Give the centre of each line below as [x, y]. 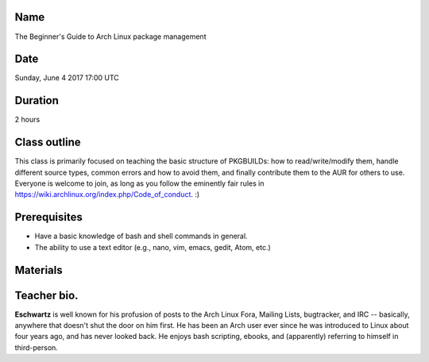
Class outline [48, 142]
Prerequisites [48, 217]
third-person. [37, 347]
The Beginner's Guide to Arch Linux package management [110, 37]
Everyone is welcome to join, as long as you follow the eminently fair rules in [139, 183]
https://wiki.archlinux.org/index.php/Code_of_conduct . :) [107, 194]
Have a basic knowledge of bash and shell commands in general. [141, 236]
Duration [37, 100]
